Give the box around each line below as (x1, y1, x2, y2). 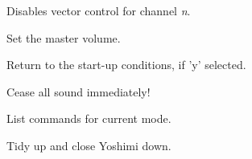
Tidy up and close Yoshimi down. (6, 137, 171, 153)
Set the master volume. (6, 29, 121, 46)
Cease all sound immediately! (6, 83, 151, 100)
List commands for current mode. (6, 110, 171, 127)
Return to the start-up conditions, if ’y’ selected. (6, 56, 246, 73)
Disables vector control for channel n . (6, 2, 191, 18)
